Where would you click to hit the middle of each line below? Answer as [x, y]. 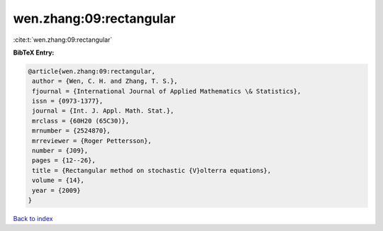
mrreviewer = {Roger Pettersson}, [92, 141]
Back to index [33, 218]
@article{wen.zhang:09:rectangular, [92, 71]
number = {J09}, [60, 151]
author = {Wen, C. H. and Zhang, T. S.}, [105, 81]
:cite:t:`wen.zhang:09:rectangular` [63, 40]
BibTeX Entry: [34, 52]
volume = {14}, [59, 180]
